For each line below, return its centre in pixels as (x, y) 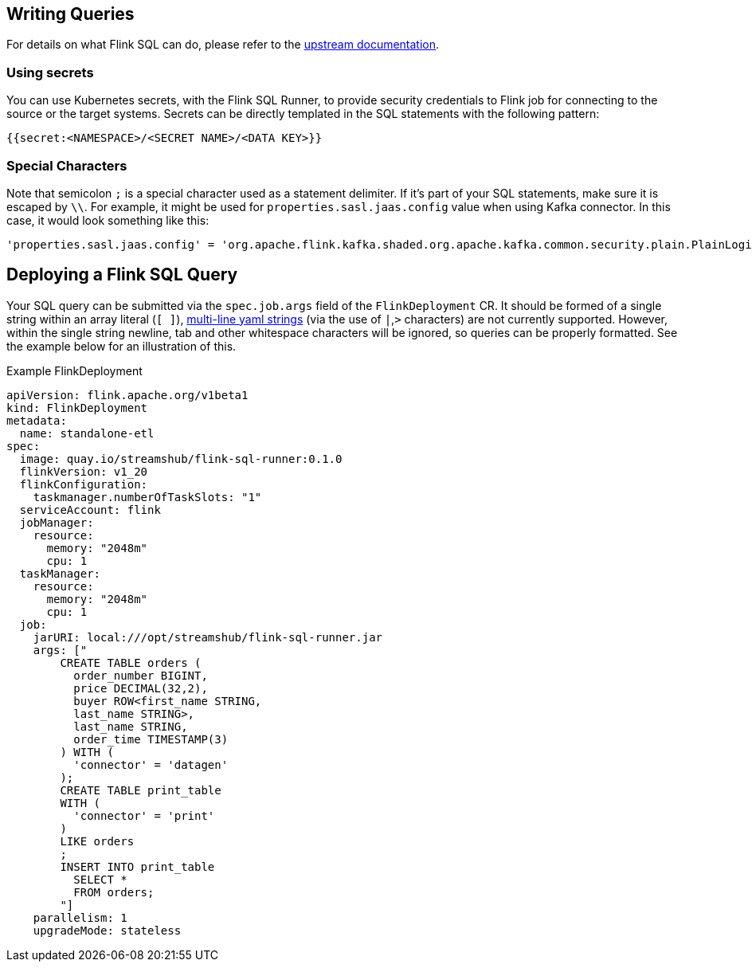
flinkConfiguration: (84, 484)
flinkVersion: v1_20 (84, 471)
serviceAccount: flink (90, 509)
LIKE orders (97, 841)
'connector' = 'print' (144, 815)
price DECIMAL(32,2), (141, 688)
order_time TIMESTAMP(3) (151, 739)
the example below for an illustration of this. (121, 346)
